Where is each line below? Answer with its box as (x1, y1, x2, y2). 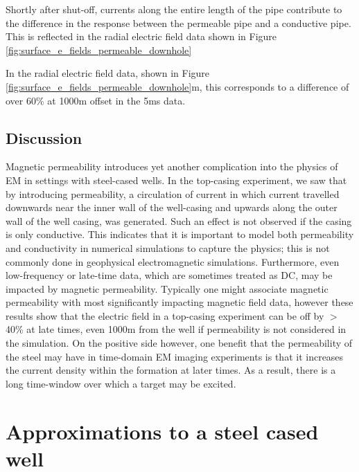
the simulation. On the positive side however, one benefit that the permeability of (6, 336, 353, 350)
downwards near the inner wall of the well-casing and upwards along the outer (6, 200, 338, 215)
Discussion (6, 127, 82, 148)
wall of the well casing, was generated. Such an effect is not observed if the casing (6, 213, 352, 228)
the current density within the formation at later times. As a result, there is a (6, 363, 336, 377)
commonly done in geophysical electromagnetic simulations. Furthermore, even (6, 254, 340, 269)
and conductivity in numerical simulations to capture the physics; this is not (6, 240, 330, 255)
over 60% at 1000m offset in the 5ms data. (6, 93, 186, 107)
